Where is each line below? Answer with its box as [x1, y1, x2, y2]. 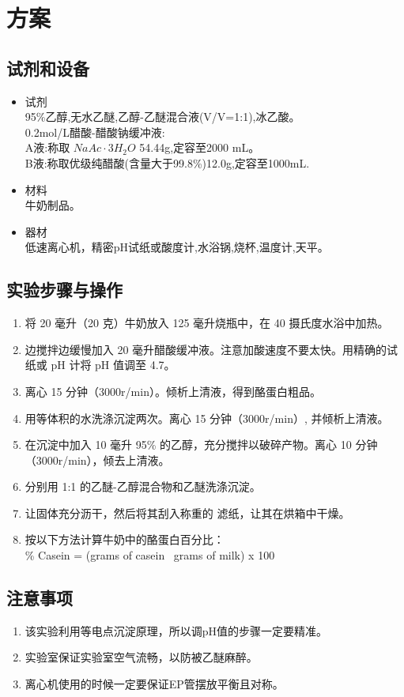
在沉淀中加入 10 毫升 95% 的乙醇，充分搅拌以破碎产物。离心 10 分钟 [25, 436, 378, 453]
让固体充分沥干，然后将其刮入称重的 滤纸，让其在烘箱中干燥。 [25, 504, 350, 521]
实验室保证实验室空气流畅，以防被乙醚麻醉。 [25, 649, 258, 665]
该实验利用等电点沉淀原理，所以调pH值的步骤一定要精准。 [25, 622, 328, 639]
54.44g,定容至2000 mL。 [139, 139, 260, 156]
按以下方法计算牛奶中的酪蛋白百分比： [25, 531, 225, 548]
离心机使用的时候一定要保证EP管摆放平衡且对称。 [25, 676, 284, 692]
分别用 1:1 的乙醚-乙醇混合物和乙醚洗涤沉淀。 [25, 478, 261, 495]
